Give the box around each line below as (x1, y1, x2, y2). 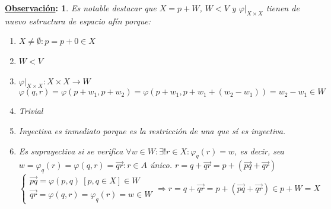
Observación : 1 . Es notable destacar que (5, 2, 157, 14)
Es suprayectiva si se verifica (18, 144, 123, 157)
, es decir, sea (234, 144, 284, 157)
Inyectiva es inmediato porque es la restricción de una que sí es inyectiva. (18, 124, 286, 137)
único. (150, 159, 172, 171)
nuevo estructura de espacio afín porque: (5, 14, 151, 27)
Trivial (18, 104, 43, 117)
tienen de (266, 2, 300, 14)
